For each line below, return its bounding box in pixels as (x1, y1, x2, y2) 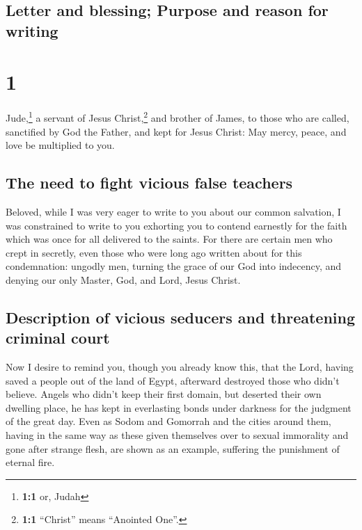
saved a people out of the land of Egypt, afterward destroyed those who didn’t (6, 373, 340, 387)
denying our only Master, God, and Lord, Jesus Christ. (6, 272, 241, 287)
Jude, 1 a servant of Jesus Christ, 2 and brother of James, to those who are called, (6, 109, 349, 125)
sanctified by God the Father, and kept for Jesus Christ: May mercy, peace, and (6, 124, 347, 138)
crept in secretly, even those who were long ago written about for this (6, 245, 302, 259)
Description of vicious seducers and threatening (6, 306, 356, 328)
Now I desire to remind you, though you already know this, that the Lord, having (6, 360, 354, 374)
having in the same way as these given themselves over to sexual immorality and (6, 428, 349, 442)
